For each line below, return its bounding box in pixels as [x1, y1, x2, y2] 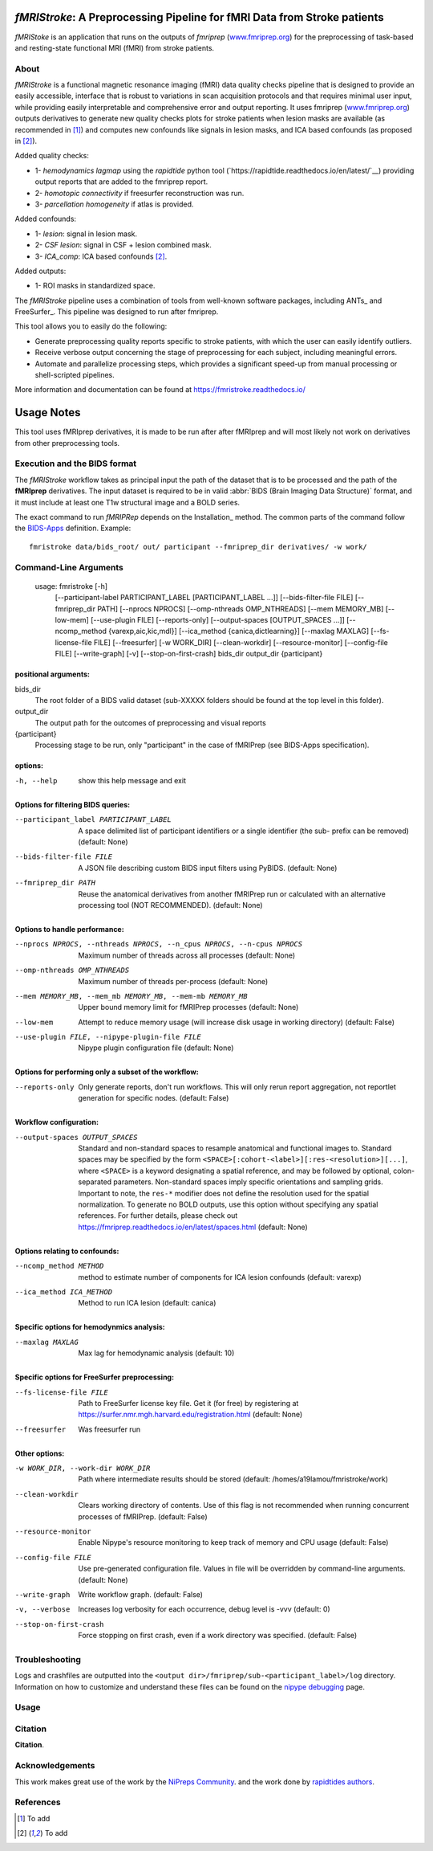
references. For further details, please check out [78, 1211, 238, 1220]
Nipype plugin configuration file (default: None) [78, 1043, 234, 1052]
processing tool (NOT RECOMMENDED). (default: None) [78, 900, 264, 909]
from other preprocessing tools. [14, 438, 120, 447]
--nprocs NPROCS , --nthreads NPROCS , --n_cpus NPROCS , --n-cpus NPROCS [14, 940, 303, 949]
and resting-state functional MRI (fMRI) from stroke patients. [14, 43, 215, 52]
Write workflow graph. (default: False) [78, 1589, 204, 1599]
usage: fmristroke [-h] [34, 581, 108, 590]
